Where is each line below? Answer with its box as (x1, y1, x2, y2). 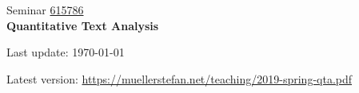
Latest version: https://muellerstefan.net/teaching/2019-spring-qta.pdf (6, 70, 353, 87)
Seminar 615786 (6, 2, 84, 17)
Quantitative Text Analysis (6, 17, 159, 33)
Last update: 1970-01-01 (6, 44, 125, 60)
